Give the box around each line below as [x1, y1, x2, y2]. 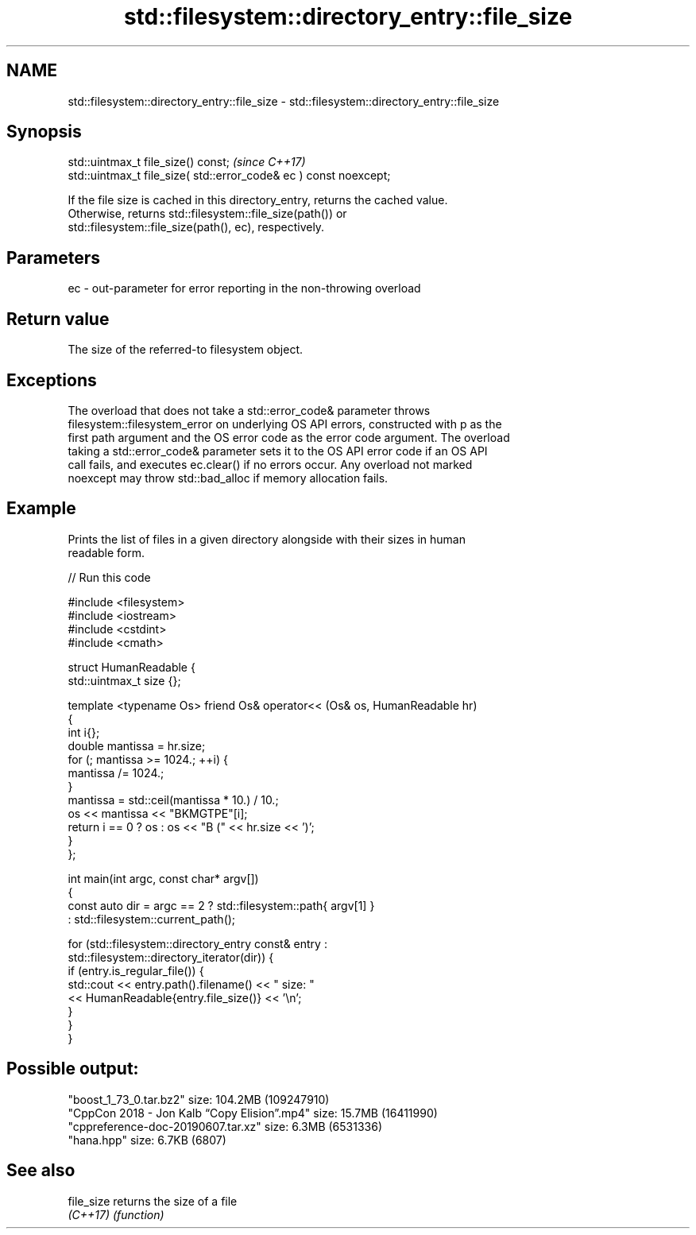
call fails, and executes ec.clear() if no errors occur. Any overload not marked [68, 457, 473, 471]
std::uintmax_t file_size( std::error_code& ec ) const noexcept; [68, 168, 391, 183]
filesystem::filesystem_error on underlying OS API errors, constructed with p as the [68, 416, 502, 431]
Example [6, 498, 76, 519]
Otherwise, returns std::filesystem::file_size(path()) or [68, 207, 347, 221]
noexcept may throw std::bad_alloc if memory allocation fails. [68, 470, 389, 485]
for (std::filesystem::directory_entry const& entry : [68, 936, 327, 950]
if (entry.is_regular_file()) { [68, 963, 204, 978]
